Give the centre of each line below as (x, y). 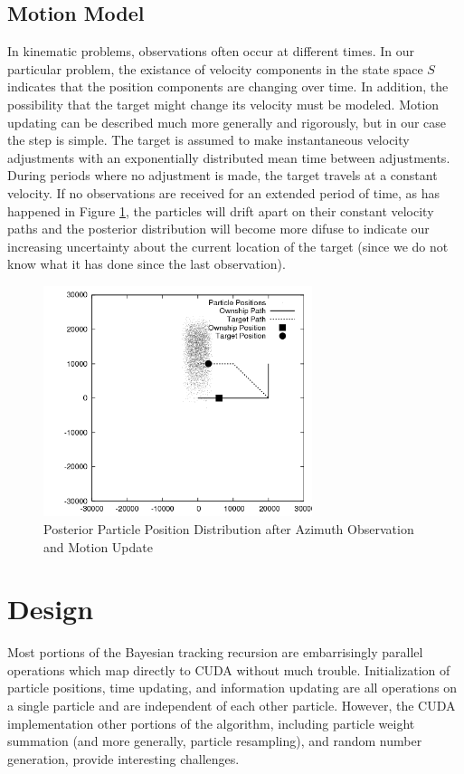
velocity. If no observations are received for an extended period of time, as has (224, 192)
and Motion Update (98, 546)
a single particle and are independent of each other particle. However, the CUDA (232, 705)
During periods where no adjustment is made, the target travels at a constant (223, 175)
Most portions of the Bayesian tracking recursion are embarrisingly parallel (215, 652)
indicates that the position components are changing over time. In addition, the (228, 86)
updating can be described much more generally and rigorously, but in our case (227, 122)
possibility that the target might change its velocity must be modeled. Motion (223, 104)
